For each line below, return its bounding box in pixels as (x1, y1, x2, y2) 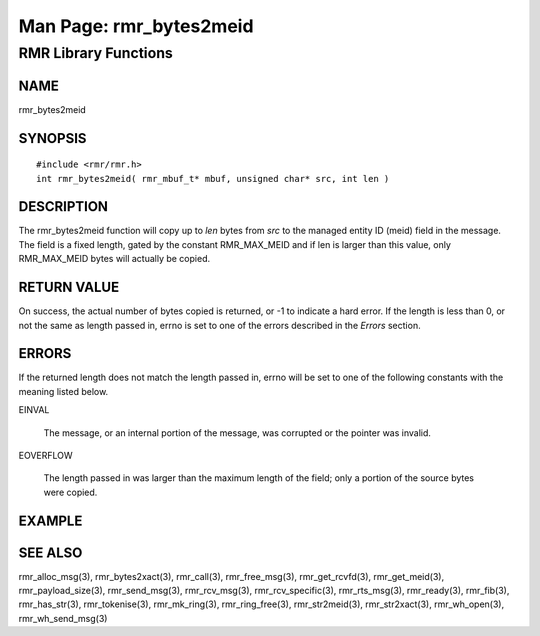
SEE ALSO (18, 544, 83, 561)
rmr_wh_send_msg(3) (18, 612, 108, 624)
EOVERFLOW (18, 449, 74, 461)
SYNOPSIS (18, 130, 87, 147)
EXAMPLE (18, 512, 83, 529)
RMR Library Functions (18, 44, 174, 62)
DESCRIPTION (18, 198, 109, 215)
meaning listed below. (18, 385, 109, 397)
